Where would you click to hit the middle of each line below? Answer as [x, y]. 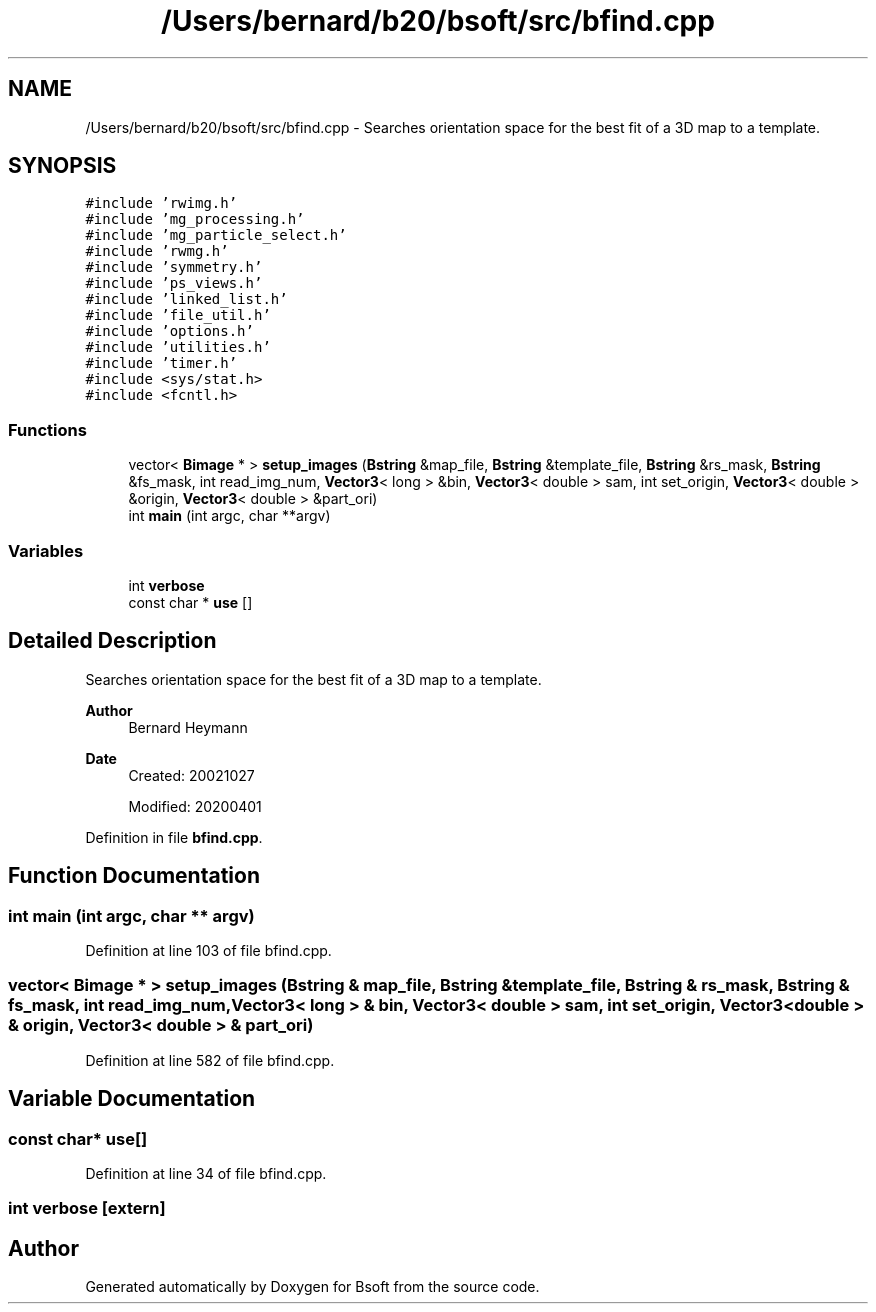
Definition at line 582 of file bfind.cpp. [210, 1060]
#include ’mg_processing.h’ [195, 219]
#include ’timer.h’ [161, 363]
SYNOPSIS [62, 166]
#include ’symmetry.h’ [174, 267]
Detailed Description [112, 641]
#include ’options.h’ [169, 331]
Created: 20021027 [191, 775]
